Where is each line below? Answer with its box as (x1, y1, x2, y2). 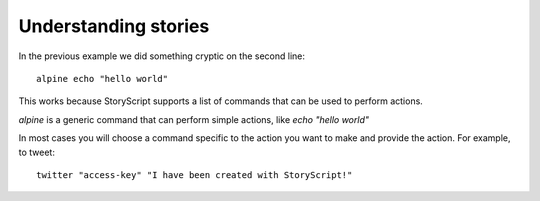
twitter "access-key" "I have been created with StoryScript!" (36, 169, 353, 180)
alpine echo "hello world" (36, 73, 169, 84)
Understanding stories (18, 15, 210, 37)
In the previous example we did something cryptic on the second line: (18, 50, 305, 62)
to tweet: (18, 146, 55, 158)
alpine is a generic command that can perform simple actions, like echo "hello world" (18, 113, 370, 125)
